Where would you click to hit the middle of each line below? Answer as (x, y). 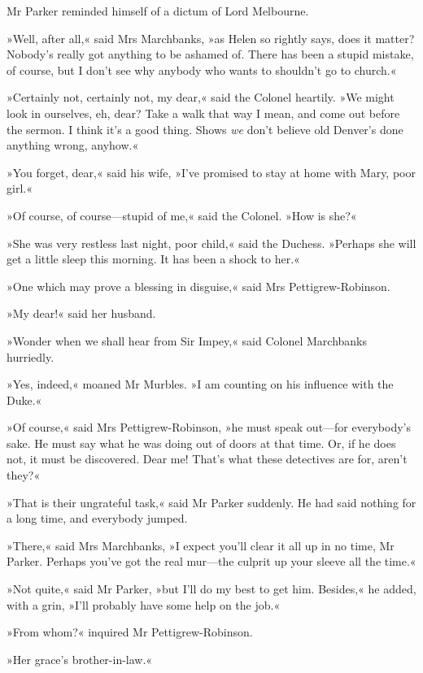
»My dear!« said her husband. (81, 313)
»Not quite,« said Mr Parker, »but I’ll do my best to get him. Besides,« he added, (211, 589)
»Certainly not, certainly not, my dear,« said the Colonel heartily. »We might (201, 97)
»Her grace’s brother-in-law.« (80, 659)
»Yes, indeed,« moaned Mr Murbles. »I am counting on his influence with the (200, 384)
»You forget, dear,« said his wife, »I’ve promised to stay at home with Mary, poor (211, 172)
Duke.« (24, 399)
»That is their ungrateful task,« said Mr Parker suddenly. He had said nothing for (211, 502)
